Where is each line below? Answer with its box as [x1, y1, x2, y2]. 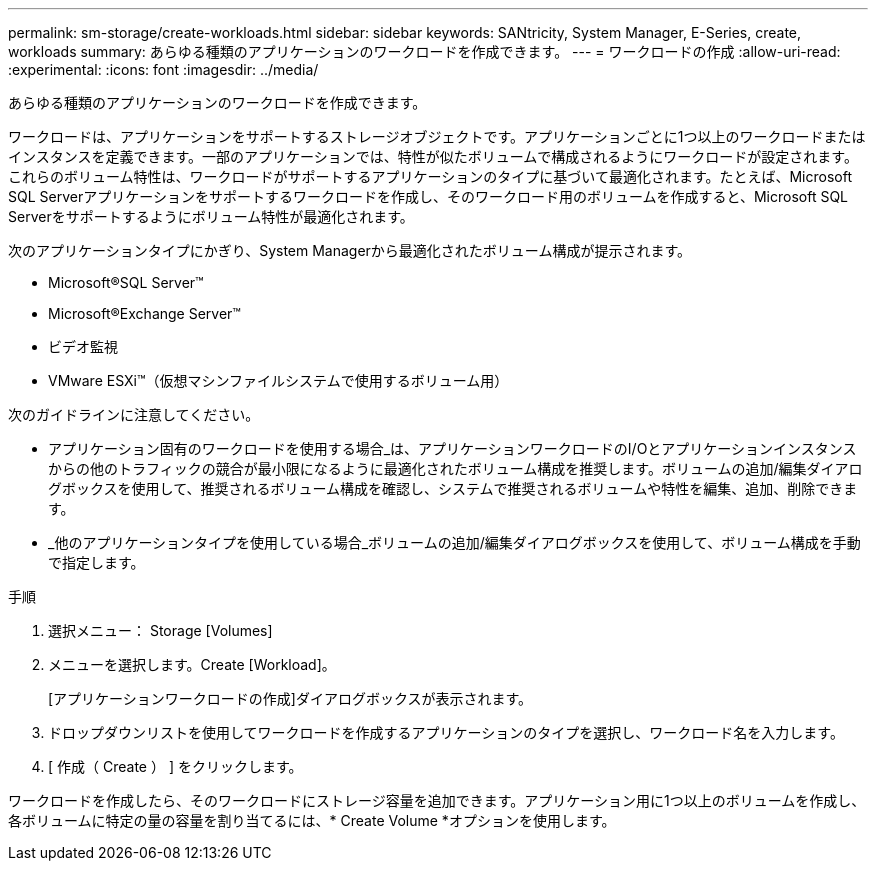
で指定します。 [48, 554, 145, 571]
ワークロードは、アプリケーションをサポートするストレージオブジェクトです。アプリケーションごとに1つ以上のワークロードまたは [8, 128, 866, 145]
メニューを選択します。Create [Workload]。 [48, 656, 336, 673]
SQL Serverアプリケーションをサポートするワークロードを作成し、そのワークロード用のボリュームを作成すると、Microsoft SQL [8, 188, 849, 205]
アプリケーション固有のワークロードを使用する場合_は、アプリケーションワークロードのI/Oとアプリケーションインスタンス [48, 440, 857, 457]
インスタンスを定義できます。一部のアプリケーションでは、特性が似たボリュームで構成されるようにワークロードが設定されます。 [8, 148, 858, 165]
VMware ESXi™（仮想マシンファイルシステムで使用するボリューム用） [48, 372, 509, 389]
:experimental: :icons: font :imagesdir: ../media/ [8, 61, 319, 78]
